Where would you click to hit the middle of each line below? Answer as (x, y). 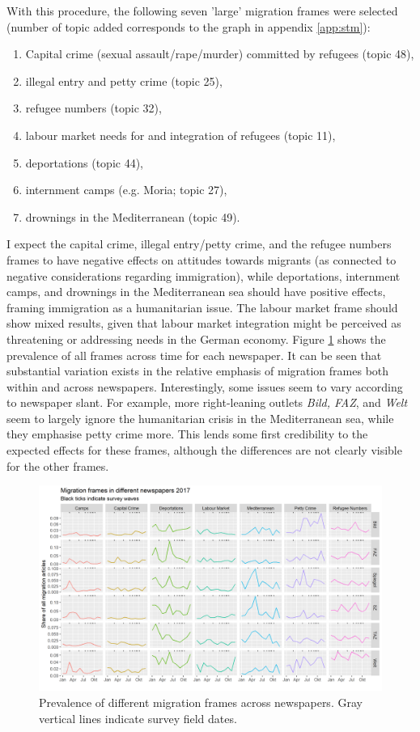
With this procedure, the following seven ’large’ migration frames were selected (202, 11)
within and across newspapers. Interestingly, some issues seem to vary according (205, 386)
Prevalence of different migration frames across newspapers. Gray (201, 702)
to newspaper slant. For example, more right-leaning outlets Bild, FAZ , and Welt (207, 402)
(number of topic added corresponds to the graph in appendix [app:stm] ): (189, 26)
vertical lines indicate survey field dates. (138, 718)
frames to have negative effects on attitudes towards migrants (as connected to (202, 259)
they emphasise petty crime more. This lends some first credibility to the (187, 434)
